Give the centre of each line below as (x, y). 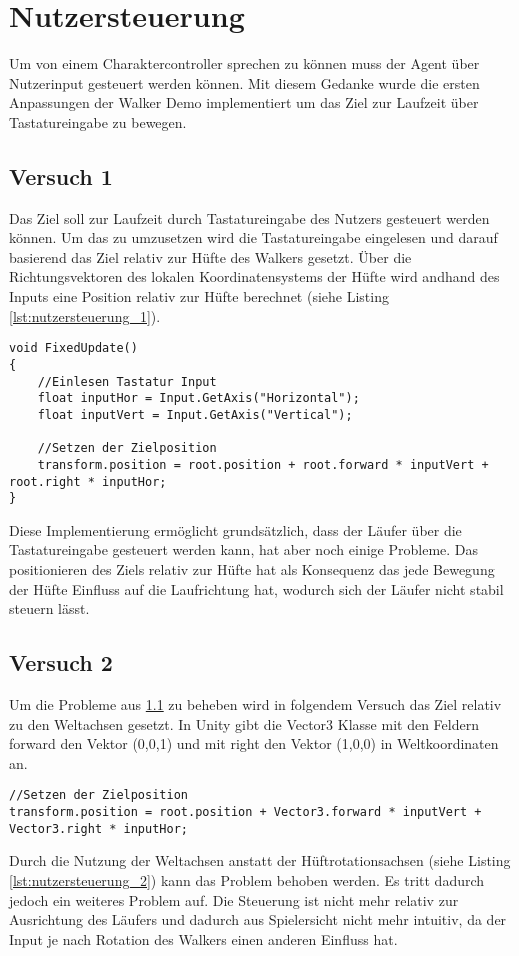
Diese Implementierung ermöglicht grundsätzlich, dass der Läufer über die (235, 529)
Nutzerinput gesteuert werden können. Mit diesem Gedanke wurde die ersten (244, 82)
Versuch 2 (61, 662)
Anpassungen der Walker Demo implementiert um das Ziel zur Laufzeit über (244, 102)
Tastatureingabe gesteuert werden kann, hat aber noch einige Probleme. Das (244, 549)
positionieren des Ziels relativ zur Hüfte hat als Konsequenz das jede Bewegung (252, 569)
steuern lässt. (49, 608)
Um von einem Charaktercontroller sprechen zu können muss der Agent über (244, 63)
